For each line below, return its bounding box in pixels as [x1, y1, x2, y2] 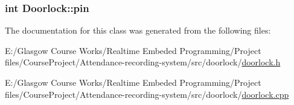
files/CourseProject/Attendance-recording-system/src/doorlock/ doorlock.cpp [5, 88, 289, 100]
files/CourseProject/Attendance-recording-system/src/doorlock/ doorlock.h [5, 56, 281, 68]
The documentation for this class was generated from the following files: [5, 24, 271, 37]
